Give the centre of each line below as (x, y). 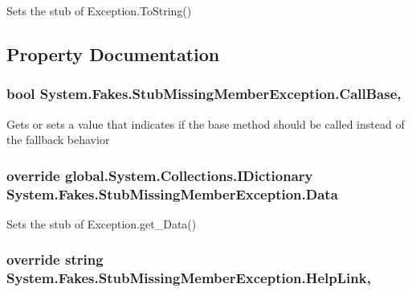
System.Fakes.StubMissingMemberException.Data (172, 193)
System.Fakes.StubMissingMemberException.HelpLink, (189, 278)
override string (55, 259)
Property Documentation (113, 53)
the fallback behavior (58, 140)
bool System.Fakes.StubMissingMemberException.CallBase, (204, 94)
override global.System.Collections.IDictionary (160, 175)
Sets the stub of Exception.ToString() (99, 10)
